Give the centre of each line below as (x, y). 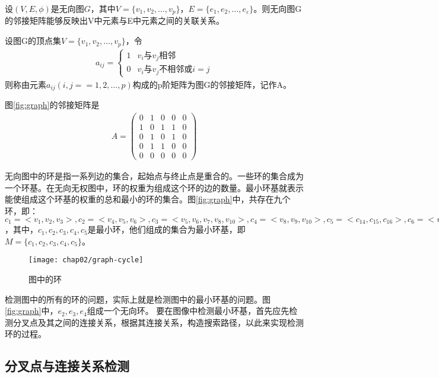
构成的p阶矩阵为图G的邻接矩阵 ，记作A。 (212, 84)
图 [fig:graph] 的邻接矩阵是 (52, 105)
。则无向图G (278, 8)
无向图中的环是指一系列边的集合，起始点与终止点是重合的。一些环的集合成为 (154, 176)
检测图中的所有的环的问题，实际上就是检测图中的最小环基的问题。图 (138, 299)
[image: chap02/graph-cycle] (86, 260)
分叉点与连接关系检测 (67, 366)
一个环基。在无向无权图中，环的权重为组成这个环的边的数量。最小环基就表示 (154, 187)
